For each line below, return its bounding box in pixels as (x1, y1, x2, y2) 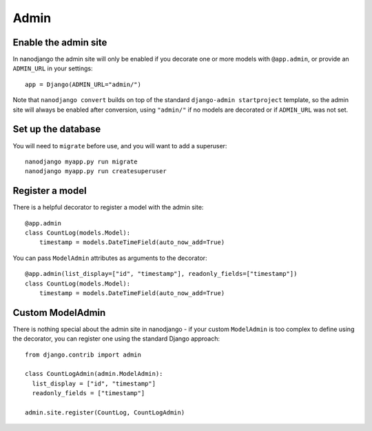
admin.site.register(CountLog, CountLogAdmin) (25, 408, 185, 417)
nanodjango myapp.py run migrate (25, 157, 138, 166)
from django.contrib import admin (25, 350, 141, 359)
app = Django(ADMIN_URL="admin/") (25, 80, 141, 88)
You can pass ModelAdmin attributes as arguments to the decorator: (12, 254, 207, 262)
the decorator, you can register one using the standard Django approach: (12, 334, 220, 343)
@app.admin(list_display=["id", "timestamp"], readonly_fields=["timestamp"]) (25, 270, 298, 278)
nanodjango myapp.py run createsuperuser (25, 168, 167, 175)
